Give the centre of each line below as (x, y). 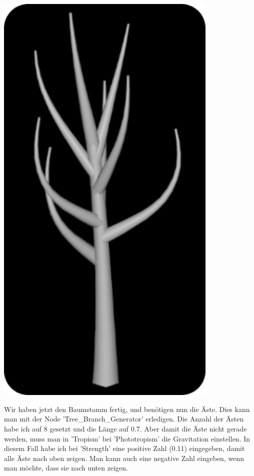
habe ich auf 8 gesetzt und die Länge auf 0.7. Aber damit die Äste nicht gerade (125, 428)
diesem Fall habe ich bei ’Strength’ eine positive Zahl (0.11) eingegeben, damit (124, 448)
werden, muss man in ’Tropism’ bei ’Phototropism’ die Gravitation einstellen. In (127, 438)
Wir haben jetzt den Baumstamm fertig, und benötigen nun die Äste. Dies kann (127, 409)
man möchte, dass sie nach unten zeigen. (66, 468)
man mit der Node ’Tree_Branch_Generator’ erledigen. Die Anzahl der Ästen (124, 419)
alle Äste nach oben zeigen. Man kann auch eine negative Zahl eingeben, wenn (124, 458)
